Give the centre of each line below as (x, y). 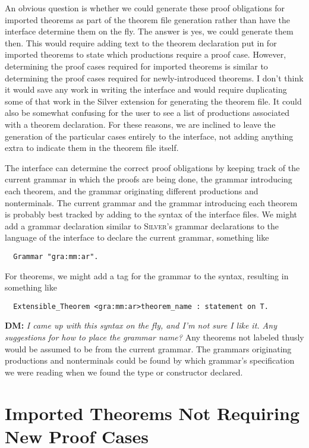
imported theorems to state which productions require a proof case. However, (146, 54)
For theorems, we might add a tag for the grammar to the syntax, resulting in (147, 275)
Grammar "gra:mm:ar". (56, 256)
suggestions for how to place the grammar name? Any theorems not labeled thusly (154, 337)
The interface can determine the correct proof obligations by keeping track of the (152, 167)
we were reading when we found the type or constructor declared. (124, 372)
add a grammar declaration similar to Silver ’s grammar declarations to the (142, 225)
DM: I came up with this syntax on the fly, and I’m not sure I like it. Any (141, 325)
